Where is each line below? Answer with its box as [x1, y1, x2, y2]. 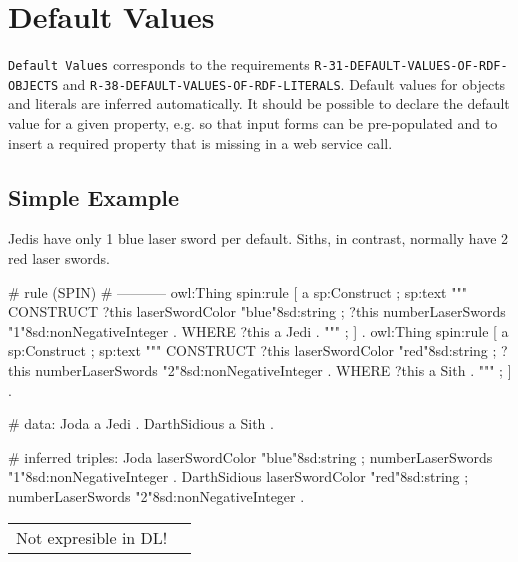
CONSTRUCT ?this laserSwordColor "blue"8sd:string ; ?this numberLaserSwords [8, 301, 506, 322]
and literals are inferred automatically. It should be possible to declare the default [8, 93, 510, 114]
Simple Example [8, 181, 180, 212]
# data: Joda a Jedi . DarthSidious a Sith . [8, 413, 274, 434]
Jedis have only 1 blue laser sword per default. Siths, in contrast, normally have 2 [8, 228, 509, 249]
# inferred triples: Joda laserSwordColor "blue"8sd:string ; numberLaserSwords [8, 446, 493, 467]
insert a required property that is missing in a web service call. [8, 132, 393, 153]
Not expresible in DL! [16, 525, 168, 549]
